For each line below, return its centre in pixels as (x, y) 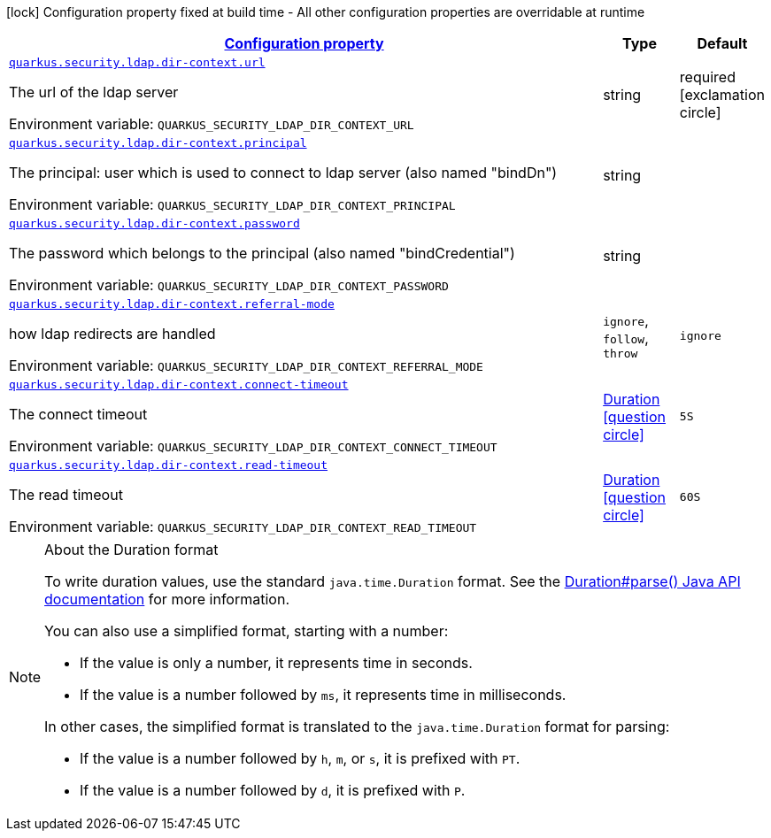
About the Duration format (131, 550)
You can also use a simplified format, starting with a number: (247, 631)
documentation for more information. (167, 599)
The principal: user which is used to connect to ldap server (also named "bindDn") (283, 173)
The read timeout (66, 495)
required (707, 77)
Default (722, 43)
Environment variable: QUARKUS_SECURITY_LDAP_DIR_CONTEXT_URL (212, 124)
